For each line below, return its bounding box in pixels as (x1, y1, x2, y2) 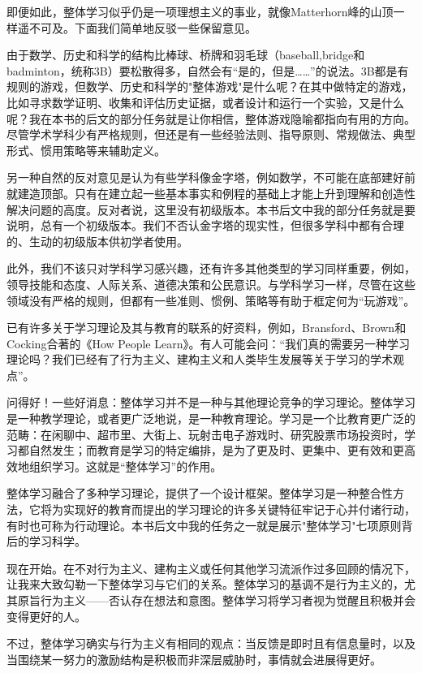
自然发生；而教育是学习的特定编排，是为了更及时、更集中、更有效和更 (28, 442, 404, 459)
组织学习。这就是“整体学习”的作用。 (28, 457, 222, 474)
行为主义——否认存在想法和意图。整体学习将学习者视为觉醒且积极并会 (40, 592, 416, 608)
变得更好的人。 (6, 607, 86, 624)
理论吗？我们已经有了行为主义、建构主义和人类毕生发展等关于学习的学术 (6, 351, 393, 368)
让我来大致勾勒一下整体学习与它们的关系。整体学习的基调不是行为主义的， (6, 576, 404, 593)
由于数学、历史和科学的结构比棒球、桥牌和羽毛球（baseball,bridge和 (6, 46, 365, 63)
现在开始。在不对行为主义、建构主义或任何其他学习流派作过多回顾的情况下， (6, 559, 416, 576)
